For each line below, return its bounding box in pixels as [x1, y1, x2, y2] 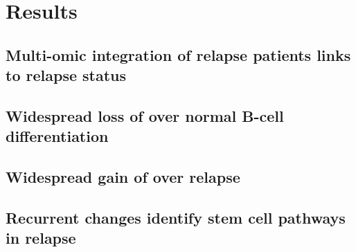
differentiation [6, 125, 109, 147]
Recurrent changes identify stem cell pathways [6, 206, 346, 228]
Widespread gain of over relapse [6, 166, 240, 188]
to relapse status [6, 64, 127, 86]
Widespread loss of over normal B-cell [6, 105, 284, 126]
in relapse [6, 227, 76, 249]
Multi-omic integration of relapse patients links [6, 44, 351, 65]
